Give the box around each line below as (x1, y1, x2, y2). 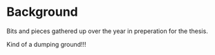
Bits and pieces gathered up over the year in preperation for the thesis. (6, 27, 208, 35)
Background (6, 4, 78, 20)
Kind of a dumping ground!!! (6, 40, 87, 48)
